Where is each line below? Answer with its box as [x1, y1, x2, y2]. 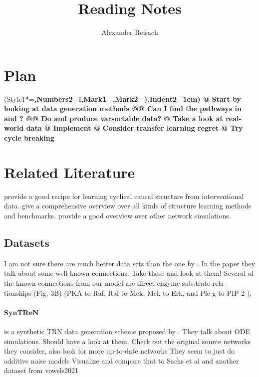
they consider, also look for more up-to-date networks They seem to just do [4, 346, 235, 356]
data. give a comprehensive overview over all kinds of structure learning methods [4, 200, 252, 211]
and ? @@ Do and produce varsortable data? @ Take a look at [4, 113, 223, 123]
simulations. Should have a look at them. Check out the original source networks [4, 336, 251, 346]
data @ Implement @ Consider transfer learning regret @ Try [26, 123, 243, 133]
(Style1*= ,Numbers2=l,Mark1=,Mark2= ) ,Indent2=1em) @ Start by [4, 93, 242, 104]
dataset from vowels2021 [4, 365, 79, 376]
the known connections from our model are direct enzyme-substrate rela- [4, 277, 226, 288]
